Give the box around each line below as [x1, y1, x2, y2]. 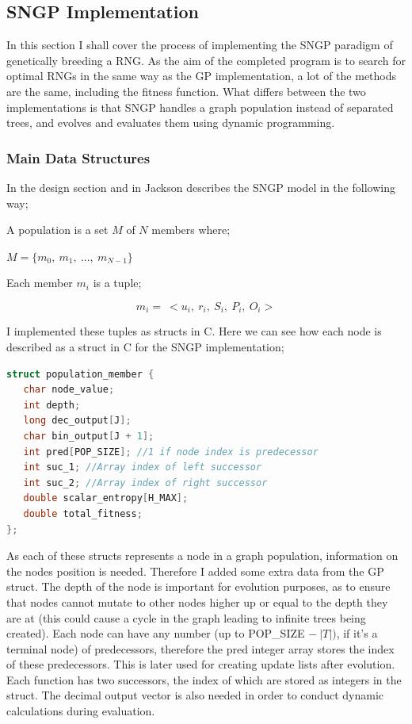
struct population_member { [6, 368, 154, 380]
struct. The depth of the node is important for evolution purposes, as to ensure [6, 578, 391, 595]
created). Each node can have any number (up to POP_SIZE [6, 625, 305, 642]
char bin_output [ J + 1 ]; [23, 430, 154, 442]
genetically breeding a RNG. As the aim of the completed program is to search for [6, 52, 406, 68]
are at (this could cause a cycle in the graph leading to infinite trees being [6, 609, 366, 626]
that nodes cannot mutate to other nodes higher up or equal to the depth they [6, 593, 388, 610]
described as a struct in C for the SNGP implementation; [6, 339, 284, 354]
